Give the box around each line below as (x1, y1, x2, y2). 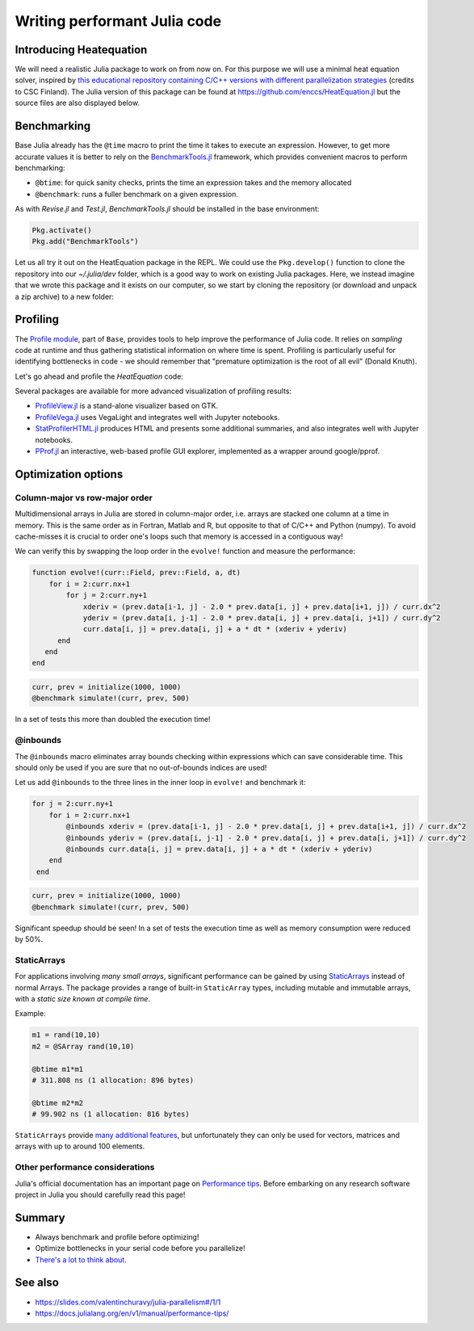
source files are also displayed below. (15, 98, 141, 108)
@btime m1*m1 (31, 1064, 84, 1073)
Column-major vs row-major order (15, 492, 153, 503)
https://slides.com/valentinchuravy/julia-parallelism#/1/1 (35, 1297, 221, 1307)
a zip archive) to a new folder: (15, 292, 115, 301)
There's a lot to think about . (35, 1254, 127, 1264)
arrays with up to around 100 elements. (15, 1141, 145, 1151)
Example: (15, 1009, 46, 1018)
